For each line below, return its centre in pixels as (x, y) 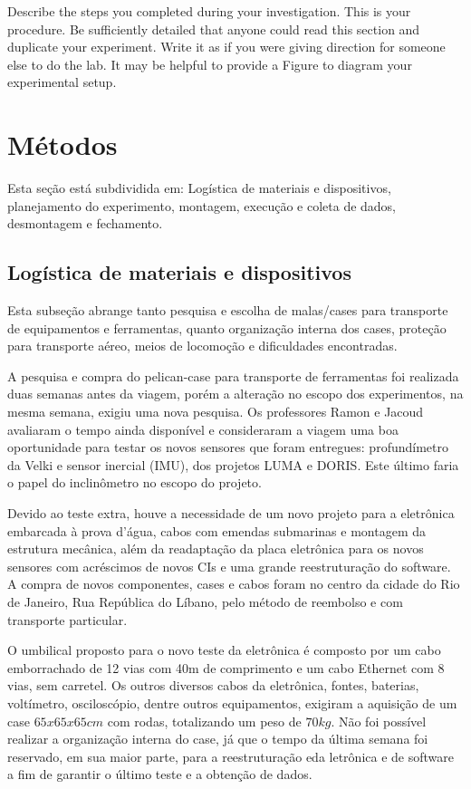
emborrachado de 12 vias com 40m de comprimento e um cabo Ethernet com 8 (226, 667)
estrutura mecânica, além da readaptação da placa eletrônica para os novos (216, 548)
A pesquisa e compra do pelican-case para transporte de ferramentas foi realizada (233, 375)
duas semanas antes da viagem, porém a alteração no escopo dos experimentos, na (235, 394)
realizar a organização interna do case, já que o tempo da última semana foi (218, 739)
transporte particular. (67, 619)
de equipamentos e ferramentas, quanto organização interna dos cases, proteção (227, 327)
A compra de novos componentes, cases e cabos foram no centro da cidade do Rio (234, 584)
